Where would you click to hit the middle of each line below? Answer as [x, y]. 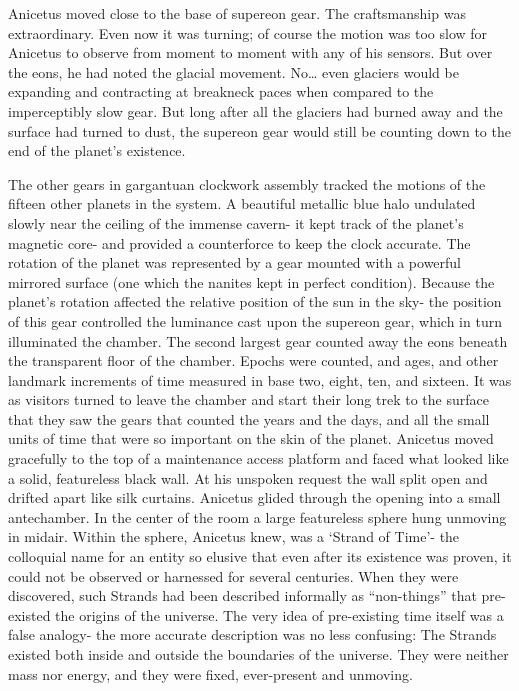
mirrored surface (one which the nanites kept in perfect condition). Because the [251, 281]
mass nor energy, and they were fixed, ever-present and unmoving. [210, 673]
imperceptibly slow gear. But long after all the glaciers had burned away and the [255, 110]
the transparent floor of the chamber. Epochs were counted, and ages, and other [253, 360]
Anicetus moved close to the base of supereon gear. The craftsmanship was [237, 13]
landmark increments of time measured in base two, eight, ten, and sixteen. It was [260, 379]
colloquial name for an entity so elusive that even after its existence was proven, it [260, 556]
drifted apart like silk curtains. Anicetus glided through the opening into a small [254, 497]
